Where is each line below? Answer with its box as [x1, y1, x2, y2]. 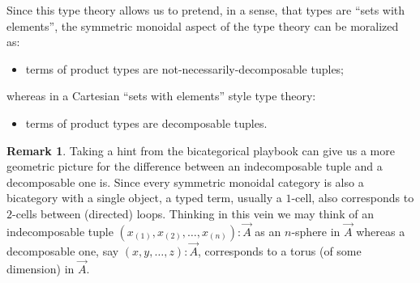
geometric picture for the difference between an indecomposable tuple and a [6, 158, 383, 175]
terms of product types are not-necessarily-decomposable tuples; [25, 60, 345, 77]
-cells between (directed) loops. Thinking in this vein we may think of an [12, 205, 374, 222]
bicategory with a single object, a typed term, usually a [6, 189, 282, 206]
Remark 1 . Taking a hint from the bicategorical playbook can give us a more [6, 141, 395, 158]
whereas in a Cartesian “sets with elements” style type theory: [6, 87, 316, 104]
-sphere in [291, 222, 341, 239]
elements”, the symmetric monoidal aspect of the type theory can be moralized [6, 17, 399, 34]
